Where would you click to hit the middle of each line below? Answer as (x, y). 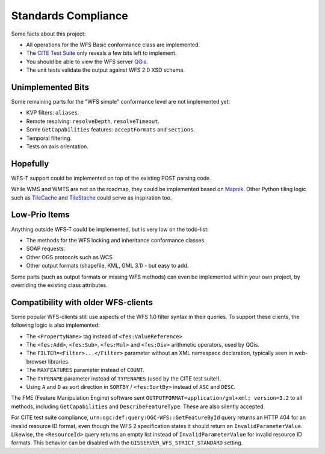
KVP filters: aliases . (53, 113)
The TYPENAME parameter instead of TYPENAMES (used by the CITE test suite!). (124, 378)
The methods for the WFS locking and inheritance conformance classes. (116, 240)
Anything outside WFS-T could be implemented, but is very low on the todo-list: (110, 229)
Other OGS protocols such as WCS (70, 257)
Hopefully (30, 164)
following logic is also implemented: (55, 325)
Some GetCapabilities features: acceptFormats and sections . (111, 130)
